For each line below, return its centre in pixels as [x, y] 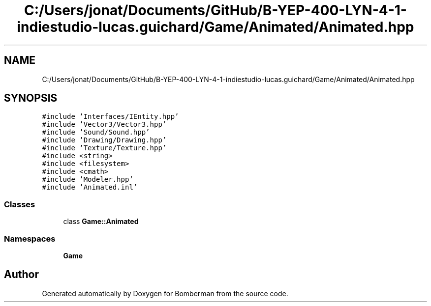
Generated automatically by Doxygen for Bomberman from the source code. [165, 293]
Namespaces [30, 238]
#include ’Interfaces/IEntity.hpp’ [110, 117]
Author [21, 275]
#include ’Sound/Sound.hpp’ [96, 132]
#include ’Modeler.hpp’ [88, 180]
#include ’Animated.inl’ [90, 187]
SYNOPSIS [31, 98]
